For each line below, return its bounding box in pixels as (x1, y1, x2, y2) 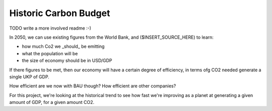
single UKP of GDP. (9, 73, 50, 80)
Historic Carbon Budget (9, 8, 110, 19)
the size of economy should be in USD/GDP (22, 58, 112, 64)
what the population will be (22, 50, 78, 56)
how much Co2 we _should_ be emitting (22, 43, 105, 50)
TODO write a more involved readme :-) (9, 25, 92, 31)
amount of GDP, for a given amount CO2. (9, 99, 95, 105)
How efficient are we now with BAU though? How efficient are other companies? (9, 83, 176, 89)
